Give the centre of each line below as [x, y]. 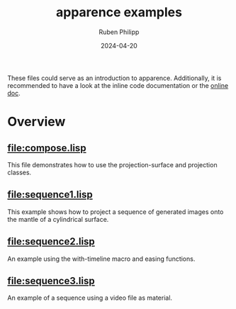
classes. [19, 172]
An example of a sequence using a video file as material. [90, 298]
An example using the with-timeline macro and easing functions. [101, 259]
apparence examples [119, 12]
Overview [36, 122]
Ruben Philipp [119, 32]
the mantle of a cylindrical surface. [58, 219]
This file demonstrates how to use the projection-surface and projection [112, 164]
